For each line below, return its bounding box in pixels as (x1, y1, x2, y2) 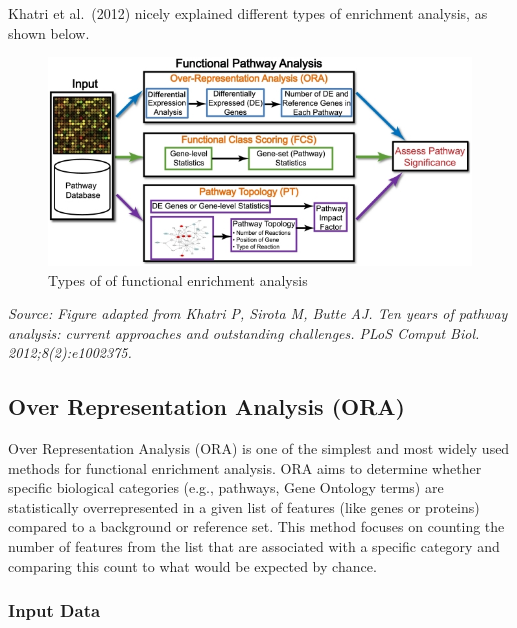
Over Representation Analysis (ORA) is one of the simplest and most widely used (8, 438, 510, 459)
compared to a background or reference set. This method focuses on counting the (8, 516, 505, 537)
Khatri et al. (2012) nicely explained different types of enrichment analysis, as (8, 3, 488, 23)
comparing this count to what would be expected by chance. (8, 555, 377, 576)
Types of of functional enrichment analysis (48, 269, 308, 290)
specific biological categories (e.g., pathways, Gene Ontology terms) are (8, 477, 444, 498)
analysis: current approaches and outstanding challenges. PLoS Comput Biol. (8, 322, 480, 343)
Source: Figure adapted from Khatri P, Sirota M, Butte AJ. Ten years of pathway (8, 303, 508, 324)
